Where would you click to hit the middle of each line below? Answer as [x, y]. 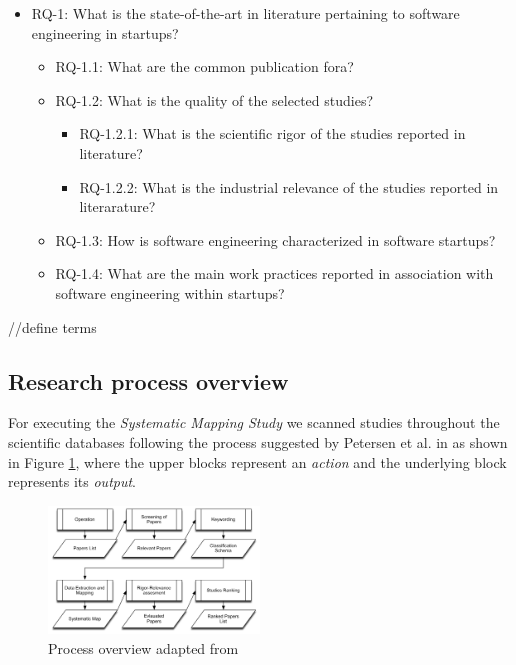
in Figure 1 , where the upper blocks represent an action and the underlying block [257, 461]
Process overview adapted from [143, 648]
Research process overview [148, 380]
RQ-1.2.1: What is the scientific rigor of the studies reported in [272, 133]
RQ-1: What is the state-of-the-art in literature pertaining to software [245, 13]
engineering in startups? [105, 32]
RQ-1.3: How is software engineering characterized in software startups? [275, 239]
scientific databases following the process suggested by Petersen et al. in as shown [258, 441]
